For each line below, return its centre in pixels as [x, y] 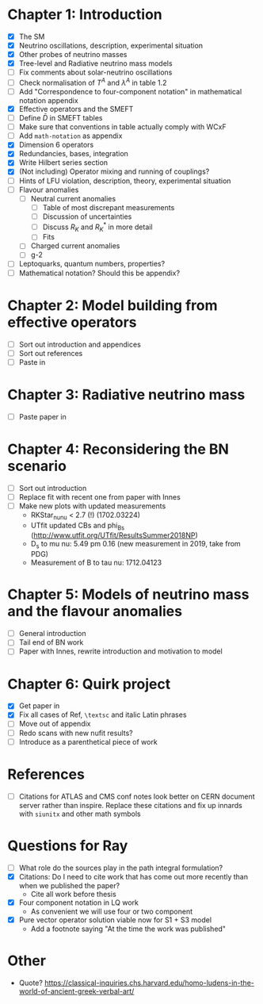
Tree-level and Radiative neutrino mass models [95, 63]
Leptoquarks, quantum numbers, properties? [92, 264]
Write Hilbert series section [63, 163]
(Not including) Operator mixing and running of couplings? [114, 171]
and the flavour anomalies [95, 611]
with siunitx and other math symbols [80, 814]
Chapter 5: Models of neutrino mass [128, 594]
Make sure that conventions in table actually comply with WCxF [122, 127]
